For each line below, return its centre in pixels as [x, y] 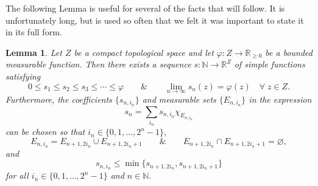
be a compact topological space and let [144, 52]
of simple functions [270, 64]
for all [17, 175]
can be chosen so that [45, 132]
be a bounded [289, 52]
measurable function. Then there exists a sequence [98, 64]
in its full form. [34, 32]
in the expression [280, 99]
